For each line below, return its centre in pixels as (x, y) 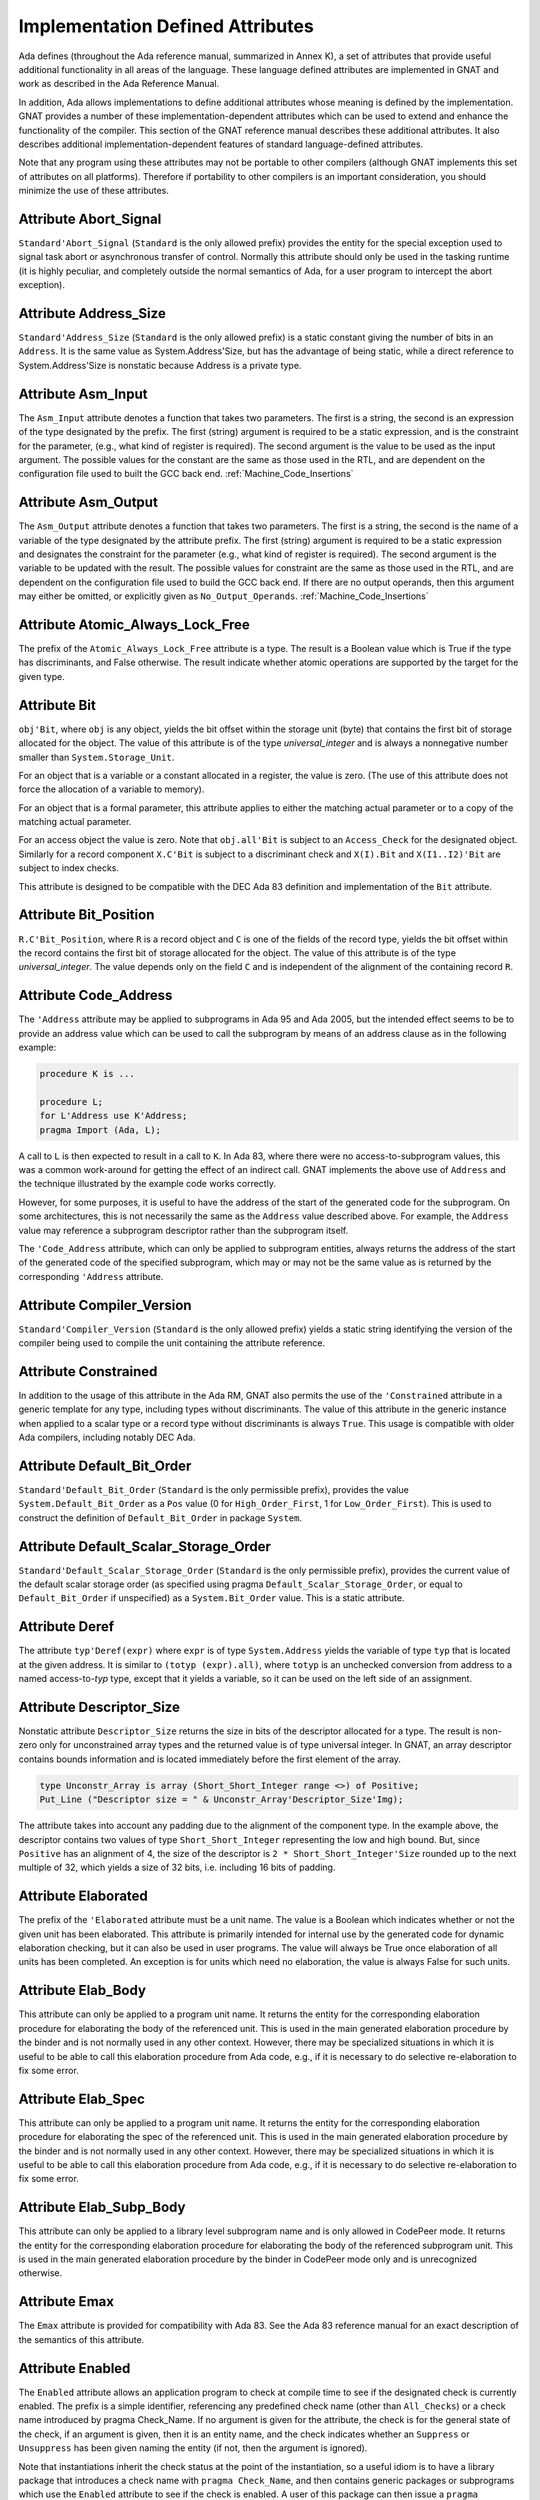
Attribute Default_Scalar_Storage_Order (145, 1546)
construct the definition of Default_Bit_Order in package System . (160, 1517)
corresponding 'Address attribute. (91, 1276)
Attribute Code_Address (95, 995)
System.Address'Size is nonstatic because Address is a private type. (160, 365)
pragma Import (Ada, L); (100, 1129)
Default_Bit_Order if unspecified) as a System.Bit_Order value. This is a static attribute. (211, 1598)
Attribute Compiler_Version (105, 1305)
